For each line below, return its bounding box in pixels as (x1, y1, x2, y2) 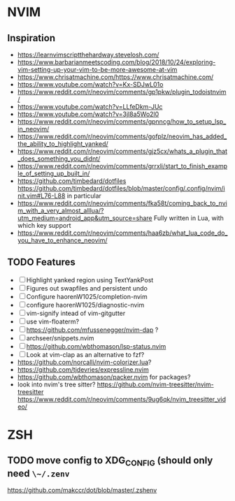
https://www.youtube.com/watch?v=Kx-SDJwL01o (17, 80, 164, 88)
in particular (66, 191, 101, 200)
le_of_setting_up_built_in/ (17, 169, 90, 177)
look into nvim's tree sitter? (17, 380, 96, 389)
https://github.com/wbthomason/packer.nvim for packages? (17, 372, 191, 381)
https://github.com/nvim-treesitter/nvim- (97, 380, 215, 389)
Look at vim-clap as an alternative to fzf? (26, 350, 145, 358)
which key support (17, 222, 71, 229)
